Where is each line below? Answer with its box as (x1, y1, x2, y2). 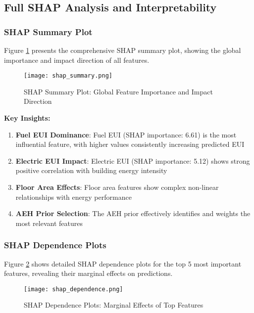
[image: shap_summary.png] (24, 72, 112, 80)
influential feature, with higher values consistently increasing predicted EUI (15, 139, 245, 149)
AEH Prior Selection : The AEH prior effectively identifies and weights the (15, 208, 251, 219)
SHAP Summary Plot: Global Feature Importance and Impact (24, 86, 213, 96)
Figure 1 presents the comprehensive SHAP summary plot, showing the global (4, 45, 241, 55)
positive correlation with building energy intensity (15, 165, 167, 176)
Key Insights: (4, 113, 51, 123)
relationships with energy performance (15, 191, 132, 202)
